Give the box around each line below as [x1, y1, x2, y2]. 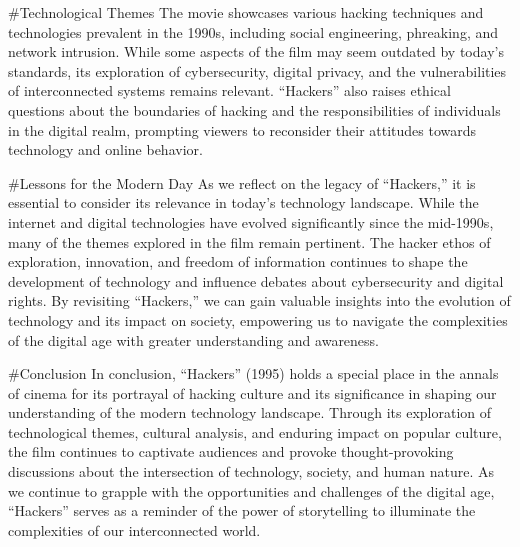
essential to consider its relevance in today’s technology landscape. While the [8, 192, 479, 213]
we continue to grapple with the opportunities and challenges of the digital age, [8, 480, 495, 501]
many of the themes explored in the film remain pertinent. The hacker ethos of [8, 231, 491, 252]
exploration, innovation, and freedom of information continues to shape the [8, 251, 468, 272]
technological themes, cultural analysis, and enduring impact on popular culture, [8, 421, 502, 442]
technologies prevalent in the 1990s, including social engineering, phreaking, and [8, 21, 498, 42]
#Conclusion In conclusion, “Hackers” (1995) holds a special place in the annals [8, 363, 499, 384]
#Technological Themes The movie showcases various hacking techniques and [8, 2, 484, 22]
